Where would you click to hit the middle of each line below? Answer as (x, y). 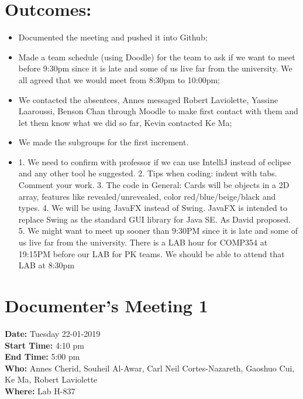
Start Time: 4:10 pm (44, 345)
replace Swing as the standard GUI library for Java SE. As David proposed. (155, 219)
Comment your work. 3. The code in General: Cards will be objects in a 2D (154, 185)
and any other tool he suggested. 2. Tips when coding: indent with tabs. (148, 173)
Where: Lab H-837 (40, 391)
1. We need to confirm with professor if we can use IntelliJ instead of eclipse (155, 161)
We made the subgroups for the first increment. (104, 142)
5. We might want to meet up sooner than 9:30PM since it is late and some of (158, 231)
